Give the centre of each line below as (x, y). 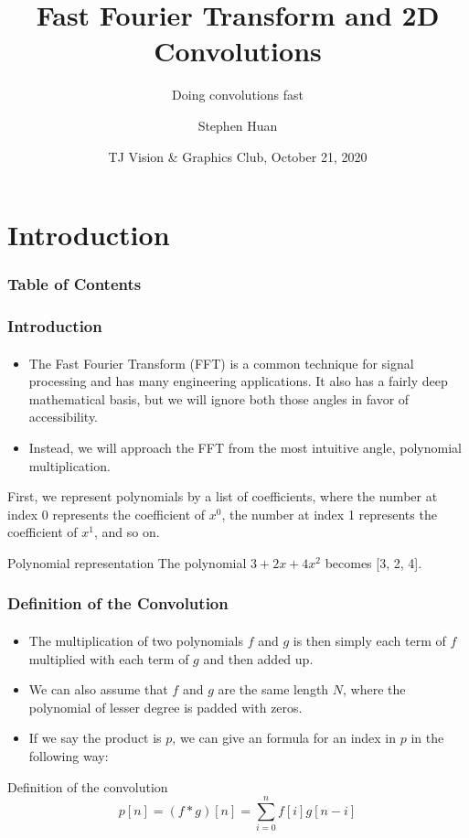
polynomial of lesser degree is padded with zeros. (165, 707)
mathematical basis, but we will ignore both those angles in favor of (219, 398)
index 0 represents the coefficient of (107, 514)
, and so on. (127, 532)
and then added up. (258, 658)
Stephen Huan (238, 125)
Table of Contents (75, 284)
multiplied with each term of (109, 658)
